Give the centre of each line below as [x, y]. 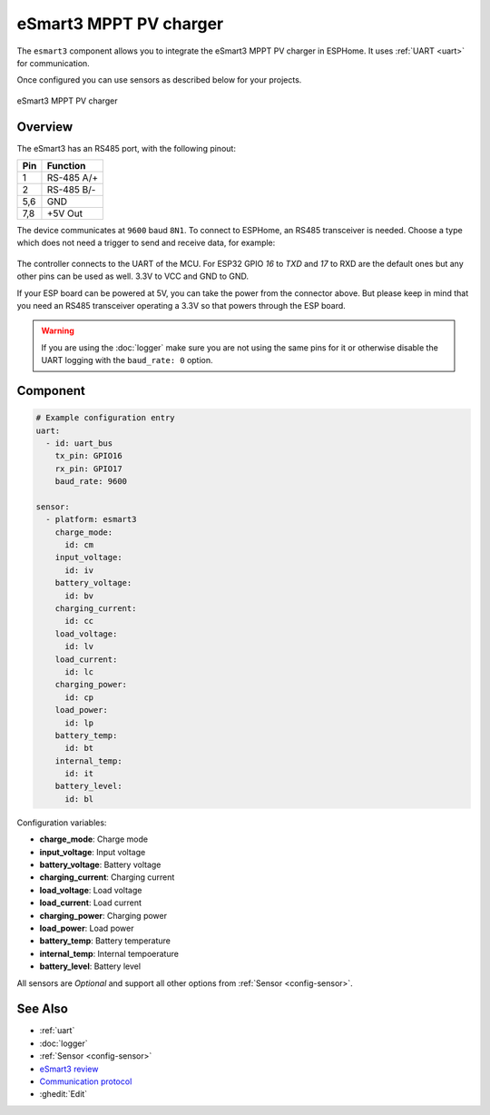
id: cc [79, 621]
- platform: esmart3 [91, 519]
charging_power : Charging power [103, 915]
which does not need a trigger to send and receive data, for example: [146, 243]
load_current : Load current [91, 903]
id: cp [79, 697]
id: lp [79, 723]
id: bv [79, 596]
